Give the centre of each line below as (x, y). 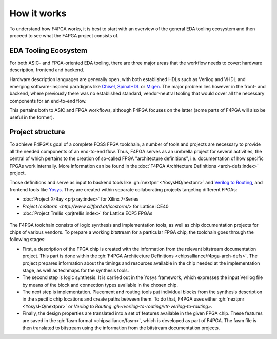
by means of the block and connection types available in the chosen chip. (100, 285)
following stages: (27, 240)
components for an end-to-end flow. (48, 101)
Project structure (37, 132)
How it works (38, 13)
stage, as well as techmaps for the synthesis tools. (76, 270)
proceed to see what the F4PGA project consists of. (64, 35)
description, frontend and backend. (47, 70)
